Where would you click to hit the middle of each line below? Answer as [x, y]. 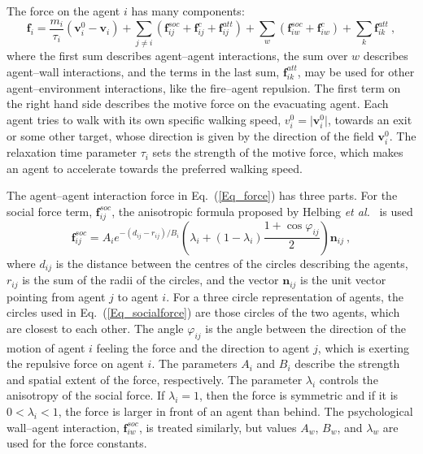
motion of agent [46, 347]
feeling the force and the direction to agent [203, 347]
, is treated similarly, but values [218, 427]
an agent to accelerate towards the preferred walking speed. [155, 168]
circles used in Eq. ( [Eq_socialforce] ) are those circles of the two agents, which [203, 312]
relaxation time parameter [72, 152]
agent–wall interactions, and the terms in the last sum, [143, 71]
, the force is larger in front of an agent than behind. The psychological [235, 411]
